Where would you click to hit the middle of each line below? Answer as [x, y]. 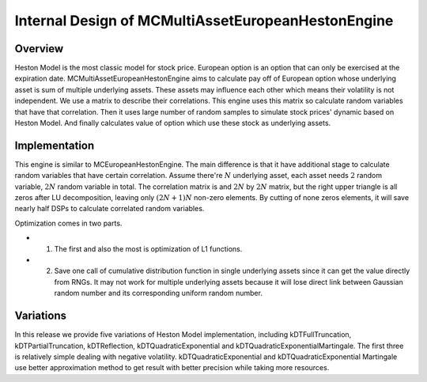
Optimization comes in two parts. [68, 223]
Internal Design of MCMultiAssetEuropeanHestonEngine [204, 21]
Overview [39, 49]
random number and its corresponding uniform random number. [158, 293]
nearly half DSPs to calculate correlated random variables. [110, 209]
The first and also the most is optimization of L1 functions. [148, 248]
